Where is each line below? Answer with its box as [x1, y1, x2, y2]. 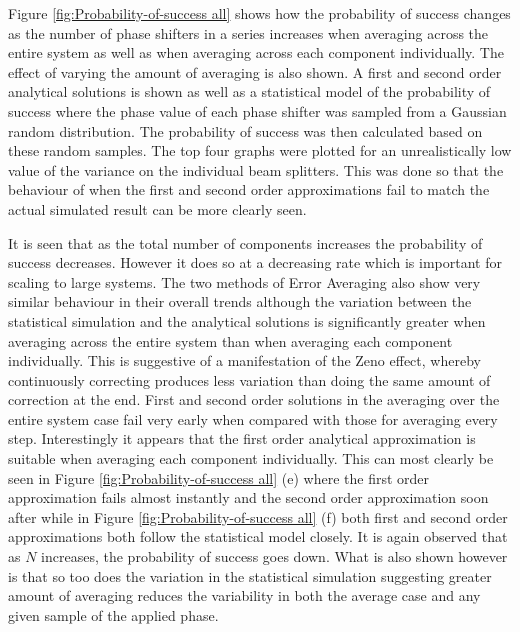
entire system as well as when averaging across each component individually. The [8, 42, 504, 63]
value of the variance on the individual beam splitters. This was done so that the [8, 159, 504, 180]
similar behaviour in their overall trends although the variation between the [8, 291, 472, 312]
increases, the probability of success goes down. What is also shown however [41, 546, 508, 567]
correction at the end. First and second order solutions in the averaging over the [8, 389, 500, 410]
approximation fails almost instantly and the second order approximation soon [8, 487, 489, 508]
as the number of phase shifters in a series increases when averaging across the [8, 22, 489, 43]
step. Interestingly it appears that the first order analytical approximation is [8, 428, 476, 449]
